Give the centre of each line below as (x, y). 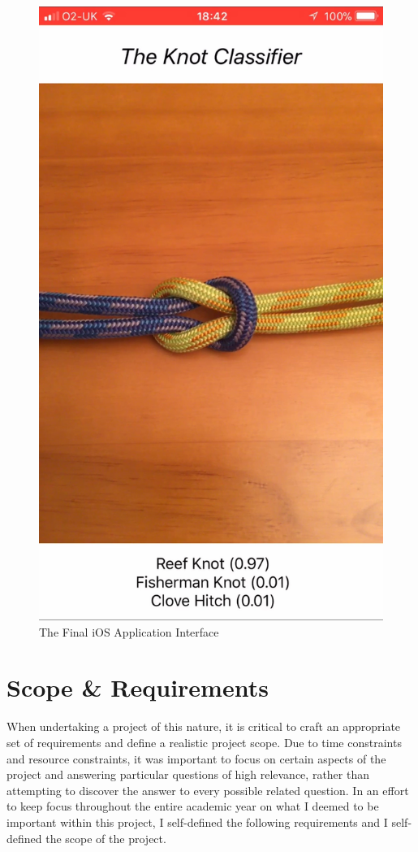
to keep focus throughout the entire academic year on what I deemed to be (193, 806)
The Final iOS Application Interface (129, 631)
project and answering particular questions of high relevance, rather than (188, 774)
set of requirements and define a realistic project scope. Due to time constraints (204, 742)
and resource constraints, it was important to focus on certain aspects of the (196, 758)
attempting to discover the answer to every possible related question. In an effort (208, 790)
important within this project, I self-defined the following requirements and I (197, 822)
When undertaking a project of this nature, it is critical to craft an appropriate (204, 726)
